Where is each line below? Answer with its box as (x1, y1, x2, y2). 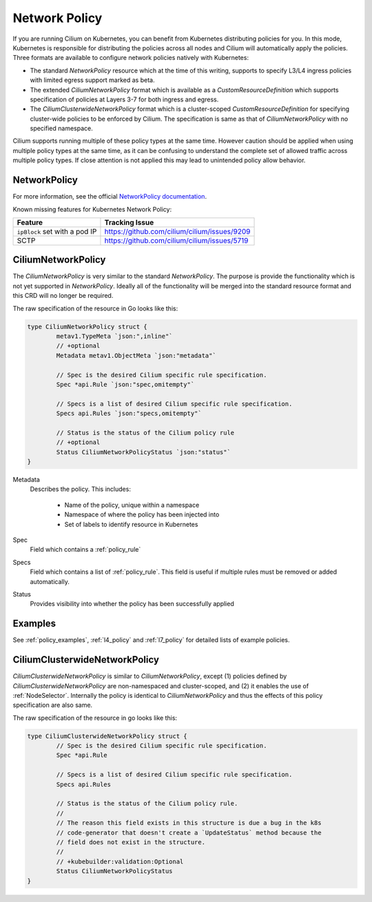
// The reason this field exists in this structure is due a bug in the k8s (56, 819, 322, 827)
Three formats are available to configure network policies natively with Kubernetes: (12, 54, 249, 62)
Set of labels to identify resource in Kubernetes (64, 520, 198, 528)
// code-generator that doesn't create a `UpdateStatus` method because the (56, 828, 322, 836)
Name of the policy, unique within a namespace (64, 501, 200, 509)
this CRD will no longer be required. (12, 292, 114, 300)
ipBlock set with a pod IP (17, 226, 97, 236)
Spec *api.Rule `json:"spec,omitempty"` (56, 380, 195, 388)
